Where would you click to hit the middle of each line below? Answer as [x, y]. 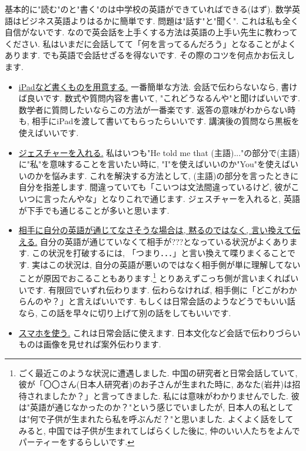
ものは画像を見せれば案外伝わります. [90, 344]
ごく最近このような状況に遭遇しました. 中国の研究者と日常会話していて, [158, 372]
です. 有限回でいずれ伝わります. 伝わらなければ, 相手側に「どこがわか [162, 289]
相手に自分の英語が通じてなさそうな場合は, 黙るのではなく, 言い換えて [155, 230]
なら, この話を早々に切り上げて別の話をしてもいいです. [125, 312]
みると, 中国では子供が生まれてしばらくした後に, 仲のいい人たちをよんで [159, 430]
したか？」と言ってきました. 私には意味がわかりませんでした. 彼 [175, 395]
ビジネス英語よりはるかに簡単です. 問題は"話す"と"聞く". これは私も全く [160, 20]
